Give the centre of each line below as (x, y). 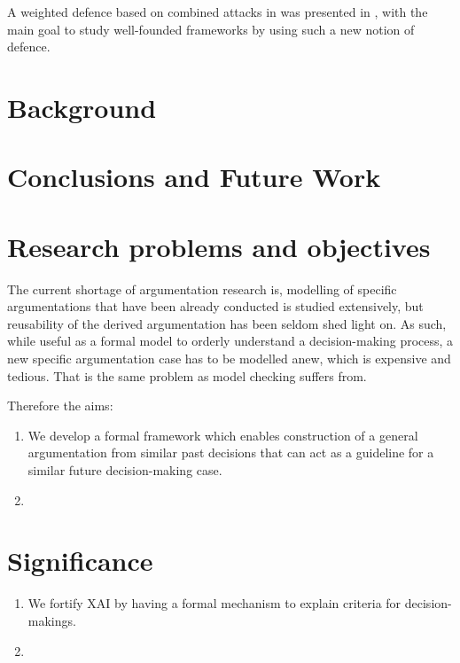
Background (82, 107)
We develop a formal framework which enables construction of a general (223, 435)
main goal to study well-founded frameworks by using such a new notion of (211, 29)
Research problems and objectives (219, 246)
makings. (52, 620)
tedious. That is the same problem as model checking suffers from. (187, 375)
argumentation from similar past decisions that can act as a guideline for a (231, 452)
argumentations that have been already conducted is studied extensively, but (215, 306)
